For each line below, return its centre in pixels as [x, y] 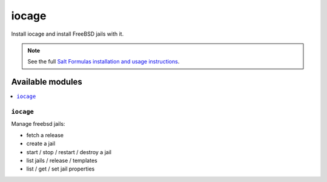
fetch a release [45, 135]
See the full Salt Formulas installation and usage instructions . [104, 62]
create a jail [41, 144]
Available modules [47, 82]
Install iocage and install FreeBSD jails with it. [68, 34]
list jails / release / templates [62, 160]
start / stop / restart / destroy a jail [69, 152]
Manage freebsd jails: [38, 124]
